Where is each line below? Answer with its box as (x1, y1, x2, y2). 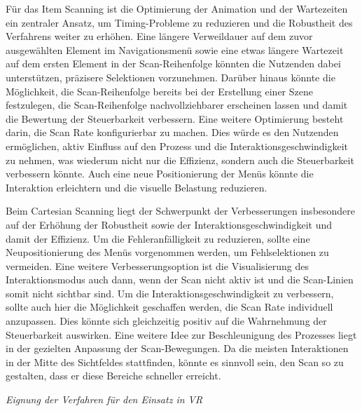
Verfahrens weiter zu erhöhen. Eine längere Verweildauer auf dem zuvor (6, 29, 313, 43)
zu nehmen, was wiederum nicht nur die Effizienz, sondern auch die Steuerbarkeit (6, 152, 354, 167)
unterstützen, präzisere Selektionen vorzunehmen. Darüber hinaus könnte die (6, 69, 335, 84)
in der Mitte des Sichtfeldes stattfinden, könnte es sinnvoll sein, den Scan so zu (6, 354, 344, 369)
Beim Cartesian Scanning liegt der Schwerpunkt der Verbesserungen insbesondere (6, 203, 356, 218)
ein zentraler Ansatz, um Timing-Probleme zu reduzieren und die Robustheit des (6, 15, 353, 29)
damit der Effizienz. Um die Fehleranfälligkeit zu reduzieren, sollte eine (6, 231, 310, 245)
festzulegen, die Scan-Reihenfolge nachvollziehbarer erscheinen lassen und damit (6, 97, 348, 112)
